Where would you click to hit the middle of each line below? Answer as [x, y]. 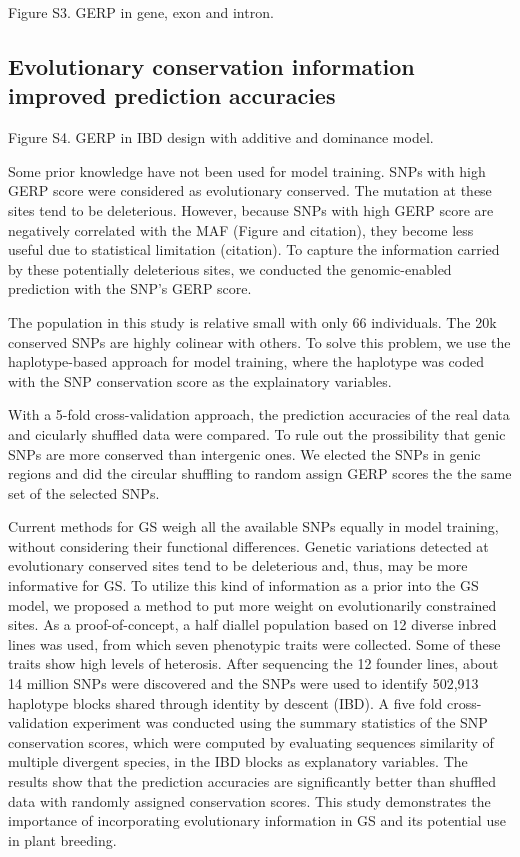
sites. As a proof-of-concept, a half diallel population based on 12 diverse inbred [252, 624]
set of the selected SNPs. [84, 492]
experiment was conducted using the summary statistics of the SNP [280, 722]
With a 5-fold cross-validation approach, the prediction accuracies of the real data [259, 414]
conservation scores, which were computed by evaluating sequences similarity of [251, 741]
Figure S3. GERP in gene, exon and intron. [141, 12]
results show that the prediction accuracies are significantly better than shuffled [252, 781]
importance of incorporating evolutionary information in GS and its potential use [257, 820]
